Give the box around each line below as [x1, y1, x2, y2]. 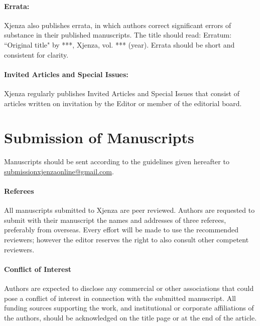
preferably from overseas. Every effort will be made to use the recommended [4, 224, 238, 235]
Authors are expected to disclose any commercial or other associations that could [4, 283, 254, 293]
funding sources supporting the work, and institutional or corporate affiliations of [4, 302, 254, 313]
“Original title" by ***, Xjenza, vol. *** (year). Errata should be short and [4, 39, 235, 50]
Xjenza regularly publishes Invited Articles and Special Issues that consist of [4, 88, 239, 98]
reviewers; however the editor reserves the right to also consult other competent [4, 234, 249, 245]
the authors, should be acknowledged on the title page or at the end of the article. [4, 312, 257, 322]
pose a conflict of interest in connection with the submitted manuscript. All [4, 292, 236, 303]
